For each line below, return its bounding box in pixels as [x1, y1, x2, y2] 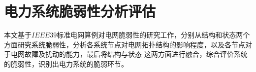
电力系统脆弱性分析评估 [4, 1, 156, 21]
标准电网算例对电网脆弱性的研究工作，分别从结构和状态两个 [57, 30, 250, 40]
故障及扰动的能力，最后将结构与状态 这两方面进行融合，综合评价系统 [24, 49, 248, 59]
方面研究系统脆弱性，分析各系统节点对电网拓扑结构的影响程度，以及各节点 [4, 39, 245, 49]
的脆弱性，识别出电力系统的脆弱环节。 [4, 58, 128, 69]
